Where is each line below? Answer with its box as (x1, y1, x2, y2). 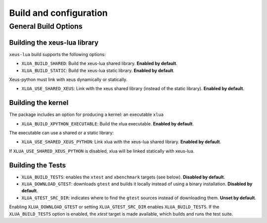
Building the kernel (9, 99, 69, 107)
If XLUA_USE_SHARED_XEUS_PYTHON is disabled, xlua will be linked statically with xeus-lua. (9, 148, 195, 154)
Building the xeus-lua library (9, 38, 99, 47)
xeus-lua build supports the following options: (9, 51, 106, 57)
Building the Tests (9, 161, 66, 169)
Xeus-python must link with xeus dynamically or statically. (9, 76, 128, 82)
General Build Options (9, 22, 83, 31)
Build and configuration (9, 7, 108, 18)
